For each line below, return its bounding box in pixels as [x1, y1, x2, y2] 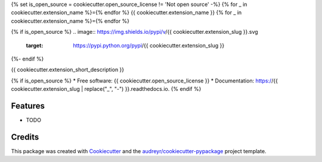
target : [26, 42, 44, 49]
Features [11, 101, 45, 111]
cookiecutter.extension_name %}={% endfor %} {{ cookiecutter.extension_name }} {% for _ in [11, 9, 242, 16]
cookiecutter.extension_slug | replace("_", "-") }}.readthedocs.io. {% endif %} [11, 85, 202, 93]
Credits [11, 132, 39, 142]
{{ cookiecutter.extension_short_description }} [11, 66, 125, 74]
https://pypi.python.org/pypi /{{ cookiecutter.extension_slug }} [73, 42, 225, 49]
